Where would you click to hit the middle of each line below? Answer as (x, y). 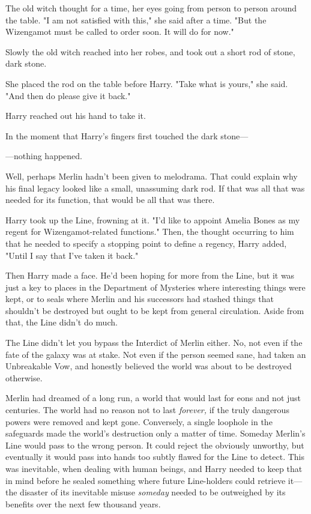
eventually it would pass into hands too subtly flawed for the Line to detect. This (155, 457)
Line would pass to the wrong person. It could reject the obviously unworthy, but (155, 445)
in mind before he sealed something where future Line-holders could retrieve (146, 480)
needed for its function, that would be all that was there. (110, 200)
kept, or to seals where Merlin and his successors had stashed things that (140, 299)
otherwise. (24, 377)
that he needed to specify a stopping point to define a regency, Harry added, (146, 243)
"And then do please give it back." (68, 95)
